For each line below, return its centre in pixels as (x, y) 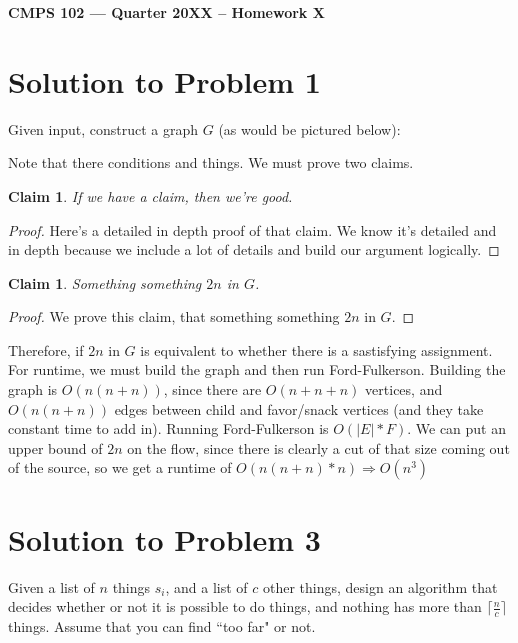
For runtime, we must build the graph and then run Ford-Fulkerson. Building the (257, 369)
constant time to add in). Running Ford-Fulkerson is (168, 428)
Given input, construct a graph (103, 128)
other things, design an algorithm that (380, 586)
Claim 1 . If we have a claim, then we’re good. (150, 195)
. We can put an (457, 428)
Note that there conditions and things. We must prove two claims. (211, 162)
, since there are (212, 389)
